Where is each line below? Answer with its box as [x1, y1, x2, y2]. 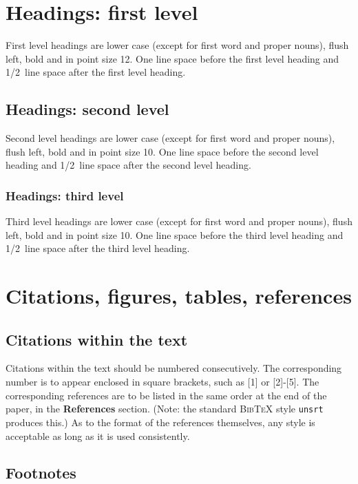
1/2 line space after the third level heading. [6, 241, 190, 255]
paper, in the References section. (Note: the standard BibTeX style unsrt [6, 401, 324, 416]
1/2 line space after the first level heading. [6, 65, 186, 79]
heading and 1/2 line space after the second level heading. [6, 158, 251, 172]
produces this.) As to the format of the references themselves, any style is [6, 414, 315, 429]
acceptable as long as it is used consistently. [6, 428, 190, 443]
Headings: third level [6, 187, 124, 204]
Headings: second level [6, 98, 169, 120]
